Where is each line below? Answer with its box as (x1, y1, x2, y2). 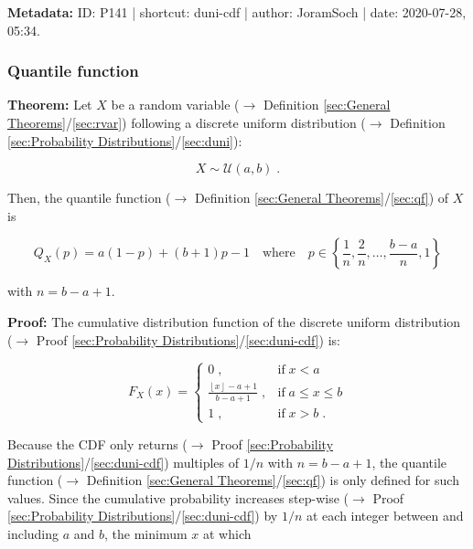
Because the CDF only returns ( (7, 434, 188, 453)
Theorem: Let (7, 95, 92, 114)
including (7, 523, 59, 543)
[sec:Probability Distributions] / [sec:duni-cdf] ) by (7, 506, 278, 525)
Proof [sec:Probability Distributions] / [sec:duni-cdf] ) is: (36, 330, 340, 349)
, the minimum (104, 523, 188, 543)
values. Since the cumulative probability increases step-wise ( (7, 488, 349, 507)
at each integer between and (306, 506, 464, 525)
